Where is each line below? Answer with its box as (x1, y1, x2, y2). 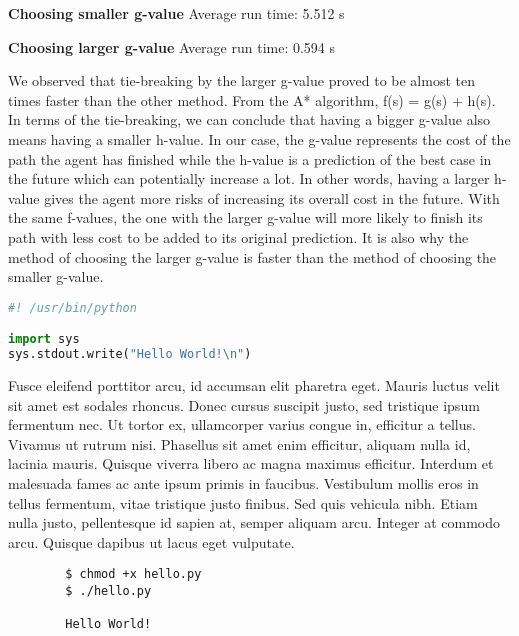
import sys (8, 332, 80, 347)
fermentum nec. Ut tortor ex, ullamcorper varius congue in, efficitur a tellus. (8, 414, 476, 435)
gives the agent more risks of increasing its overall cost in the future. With (44, 187, 500, 208)
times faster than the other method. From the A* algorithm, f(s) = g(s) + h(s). (8, 89, 496, 110)
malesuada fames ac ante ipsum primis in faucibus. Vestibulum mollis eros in (8, 472, 479, 493)
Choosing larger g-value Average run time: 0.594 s (8, 36, 336, 57)
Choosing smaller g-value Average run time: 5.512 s (8, 3, 345, 23)
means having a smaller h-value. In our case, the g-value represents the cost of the (8, 128, 511, 149)
